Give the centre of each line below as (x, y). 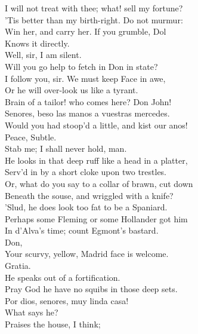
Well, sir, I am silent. (43, 55)
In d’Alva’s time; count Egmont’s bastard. (82, 230)
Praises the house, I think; (53, 324)
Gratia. (18, 266)
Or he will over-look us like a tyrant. (72, 90)
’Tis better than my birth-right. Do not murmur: (94, 19)
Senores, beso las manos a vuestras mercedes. (87, 113)
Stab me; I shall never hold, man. (66, 148)
